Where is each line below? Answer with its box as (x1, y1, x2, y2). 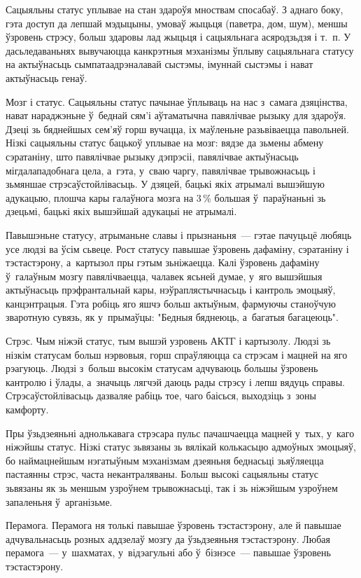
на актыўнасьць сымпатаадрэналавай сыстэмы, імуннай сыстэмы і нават (6, 57, 313, 71)
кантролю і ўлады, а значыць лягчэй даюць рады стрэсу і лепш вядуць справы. (6, 374, 345, 389)
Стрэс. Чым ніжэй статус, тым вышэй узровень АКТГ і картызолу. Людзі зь (6, 333, 331, 348)
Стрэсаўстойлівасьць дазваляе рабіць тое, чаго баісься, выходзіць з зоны (6, 388, 316, 403)
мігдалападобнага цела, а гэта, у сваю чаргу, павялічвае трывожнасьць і (6, 163, 316, 177)
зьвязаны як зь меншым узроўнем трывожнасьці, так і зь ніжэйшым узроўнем (6, 481, 338, 495)
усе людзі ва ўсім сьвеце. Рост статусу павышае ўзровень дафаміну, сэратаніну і (6, 241, 349, 256)
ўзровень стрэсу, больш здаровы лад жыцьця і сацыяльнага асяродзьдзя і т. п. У (6, 29, 351, 44)
